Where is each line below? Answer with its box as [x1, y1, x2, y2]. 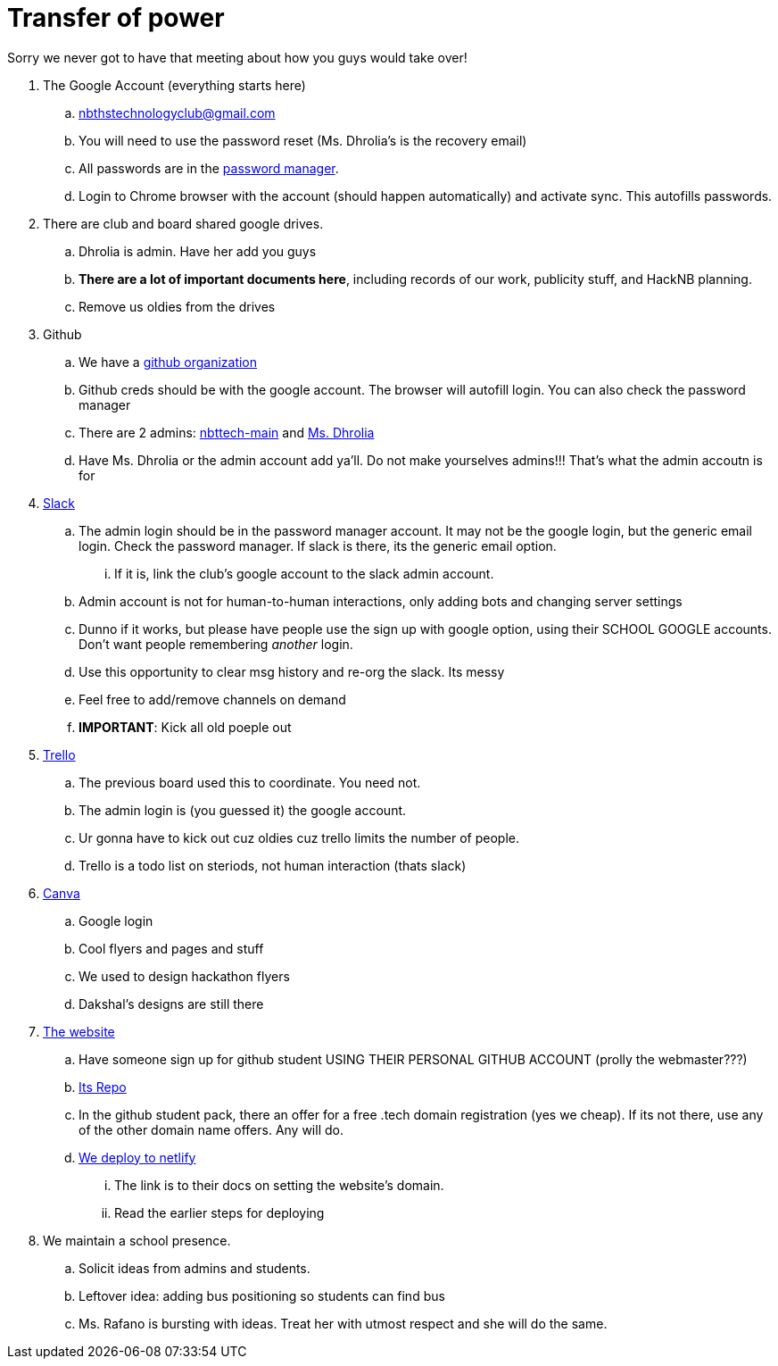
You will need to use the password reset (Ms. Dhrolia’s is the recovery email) [79, 132, 527, 148]
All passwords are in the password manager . [79, 160, 339, 176]
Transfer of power [7, 3, 225, 33]
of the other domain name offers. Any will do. [79, 1121, 343, 1137]
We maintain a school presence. [43, 1232, 231, 1248]
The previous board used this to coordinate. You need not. [79, 774, 421, 790]
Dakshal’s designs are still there [79, 995, 264, 1012]
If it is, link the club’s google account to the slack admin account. [114, 565, 494, 581]
